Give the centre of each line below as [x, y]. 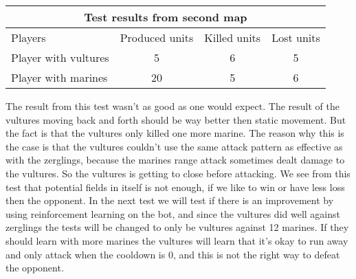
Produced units [157, 37]
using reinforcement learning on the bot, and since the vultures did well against [173, 213]
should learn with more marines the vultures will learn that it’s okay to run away [177, 240]
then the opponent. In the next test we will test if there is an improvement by [170, 200]
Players [29, 37]
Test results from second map [166, 17]
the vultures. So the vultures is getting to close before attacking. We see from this [178, 173]
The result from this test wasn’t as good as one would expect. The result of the [173, 106]
